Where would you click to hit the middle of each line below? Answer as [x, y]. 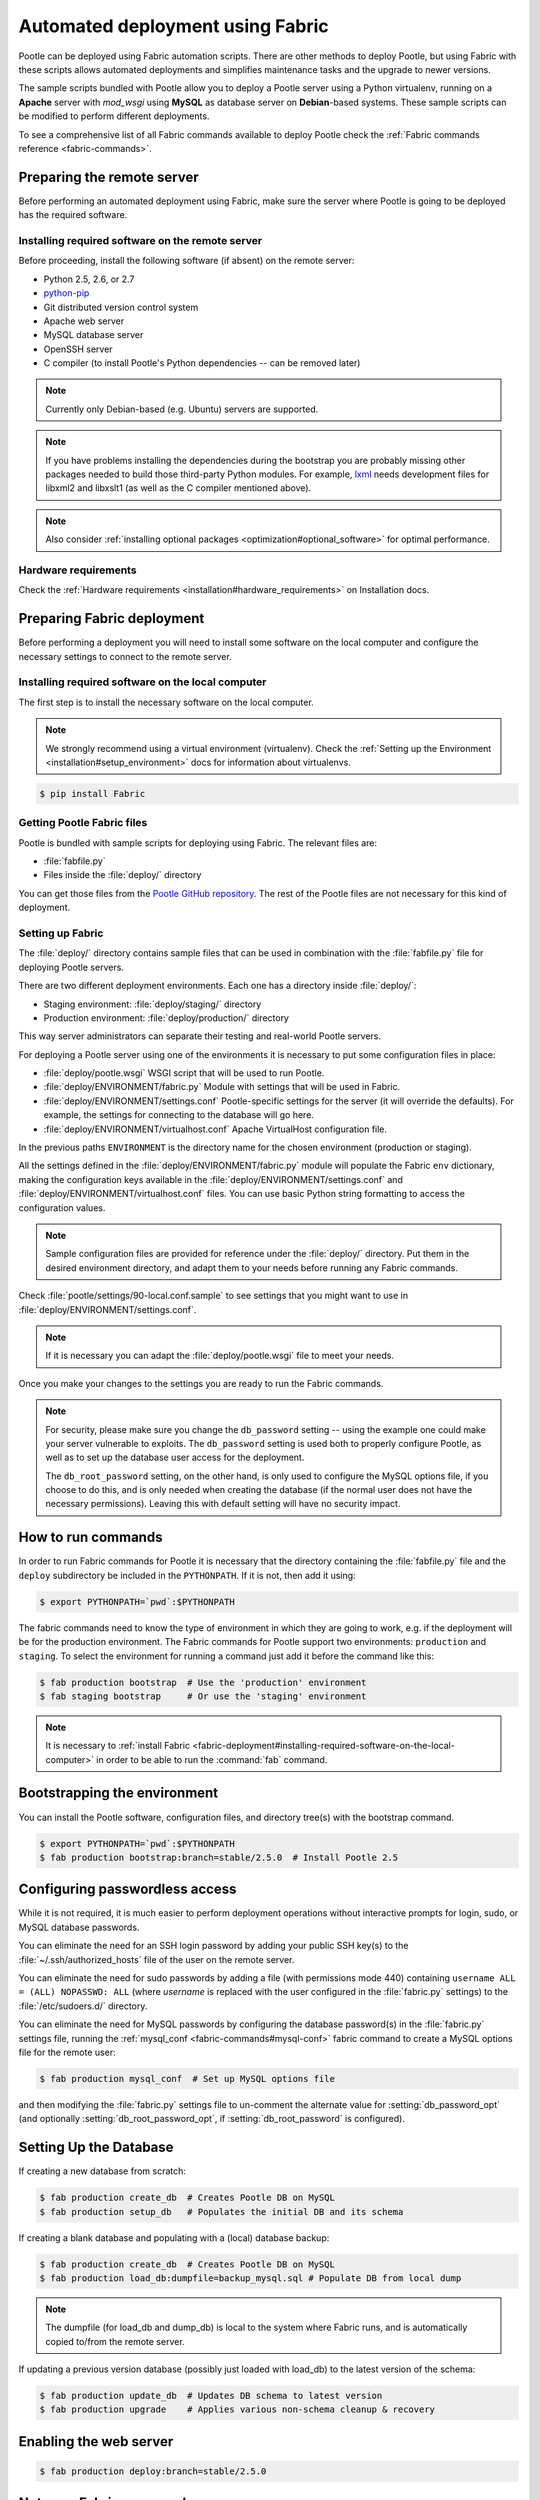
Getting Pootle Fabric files [83, 823]
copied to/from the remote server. [115, 2341]
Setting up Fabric [61, 933]
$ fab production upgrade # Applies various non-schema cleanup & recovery [237, 2409]
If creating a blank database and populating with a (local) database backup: [174, 2237]
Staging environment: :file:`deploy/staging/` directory [152, 1004]
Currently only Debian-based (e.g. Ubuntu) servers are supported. [182, 409]
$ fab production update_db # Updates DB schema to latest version [211, 2396]
